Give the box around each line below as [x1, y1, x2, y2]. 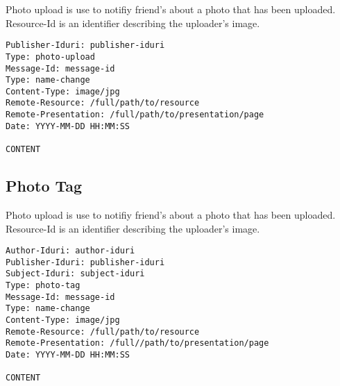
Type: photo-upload [6, 51, 95, 62]
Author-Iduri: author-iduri [6, 246, 135, 256]
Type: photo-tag [6, 280, 80, 291]
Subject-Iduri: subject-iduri [6, 269, 145, 279]
